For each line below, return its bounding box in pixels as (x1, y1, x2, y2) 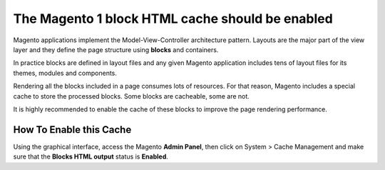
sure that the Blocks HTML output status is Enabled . (13, 152, 169, 161)
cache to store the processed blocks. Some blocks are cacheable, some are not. (13, 91, 250, 100)
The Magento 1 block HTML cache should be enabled (13, 11, 333, 26)
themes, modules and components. (13, 69, 118, 77)
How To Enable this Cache (13, 124, 132, 136)
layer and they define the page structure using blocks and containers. (13, 45, 219, 54)
